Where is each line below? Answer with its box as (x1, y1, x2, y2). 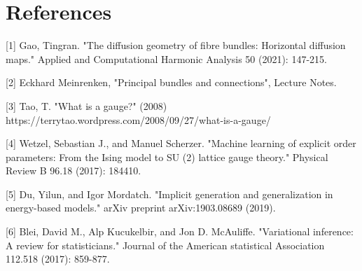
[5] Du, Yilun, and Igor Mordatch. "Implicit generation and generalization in (6, 186, 333, 201)
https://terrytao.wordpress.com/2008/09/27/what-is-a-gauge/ (6, 112, 271, 127)
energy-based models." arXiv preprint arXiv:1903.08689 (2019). (6, 200, 276, 215)
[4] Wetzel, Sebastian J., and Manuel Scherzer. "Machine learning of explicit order (6, 136, 356, 151)
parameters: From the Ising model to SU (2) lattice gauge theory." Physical (6, 149, 328, 164)
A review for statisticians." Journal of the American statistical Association (6, 237, 325, 252)
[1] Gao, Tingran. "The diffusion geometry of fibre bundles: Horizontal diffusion (6, 38, 346, 53)
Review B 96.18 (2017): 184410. (6, 163, 141, 178)
